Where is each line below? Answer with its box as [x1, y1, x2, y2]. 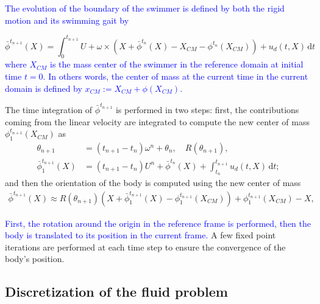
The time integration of [5, 103, 93, 116]
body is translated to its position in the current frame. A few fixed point [5, 229, 276, 241]
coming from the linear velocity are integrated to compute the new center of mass [5, 115, 310, 128]
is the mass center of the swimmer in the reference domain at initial [50, 58, 304, 71]
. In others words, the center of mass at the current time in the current [43, 70, 308, 83]
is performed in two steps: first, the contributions [115, 103, 299, 116]
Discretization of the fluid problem [5, 282, 228, 301]
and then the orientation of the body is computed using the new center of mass [5, 176, 301, 188]
